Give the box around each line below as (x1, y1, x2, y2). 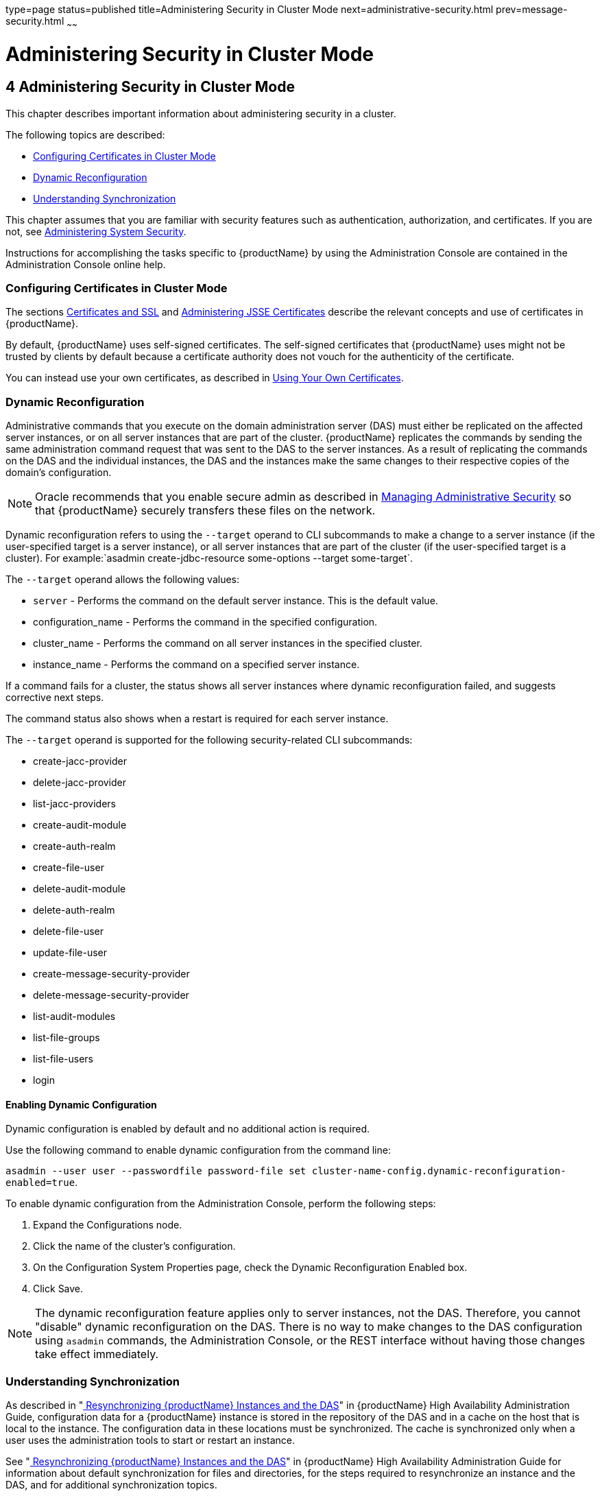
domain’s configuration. (5, 466, 112, 479)
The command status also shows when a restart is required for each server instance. (5, 713, 389, 725)
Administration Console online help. (5, 258, 166, 270)
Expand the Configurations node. (33, 1219, 182, 1231)
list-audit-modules (33, 1010, 116, 1023)
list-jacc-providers (33, 798, 116, 810)
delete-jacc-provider (33, 776, 127, 789)
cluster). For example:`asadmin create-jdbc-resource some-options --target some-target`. (5, 552, 413, 565)
